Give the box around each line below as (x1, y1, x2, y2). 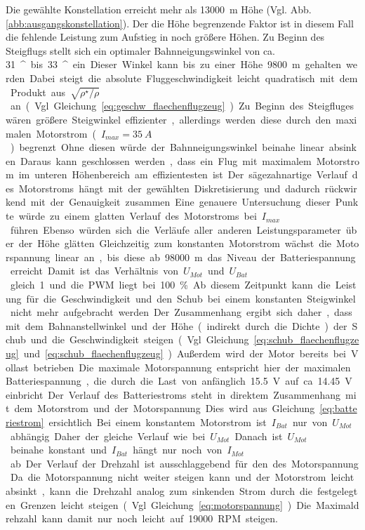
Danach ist (234, 428, 283, 443)
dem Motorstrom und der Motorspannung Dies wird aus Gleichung (14, 401, 315, 416)
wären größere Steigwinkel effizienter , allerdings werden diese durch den (6, 112, 331, 126)
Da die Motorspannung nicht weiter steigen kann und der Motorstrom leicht (10, 470, 354, 484)
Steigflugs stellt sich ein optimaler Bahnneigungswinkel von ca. (6, 43, 275, 58)
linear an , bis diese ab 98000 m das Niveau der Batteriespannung (55, 249, 356, 264)
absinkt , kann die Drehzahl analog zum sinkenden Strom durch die (6, 483, 312, 498)
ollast (6, 359, 29, 374)
